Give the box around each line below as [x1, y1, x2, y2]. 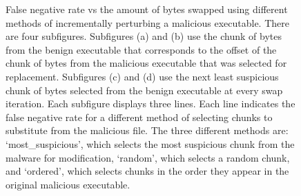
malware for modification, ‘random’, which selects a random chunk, [6, 150, 290, 164]
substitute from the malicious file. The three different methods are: [6, 123, 289, 138]
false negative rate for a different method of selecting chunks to [6, 109, 273, 124]
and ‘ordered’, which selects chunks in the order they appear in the [6, 164, 289, 178]
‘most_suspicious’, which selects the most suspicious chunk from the [6, 136, 295, 151]
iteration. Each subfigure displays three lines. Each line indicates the [6, 96, 295, 111]
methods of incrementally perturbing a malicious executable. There [6, 15, 289, 30]
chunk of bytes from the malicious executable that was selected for [6, 56, 287, 70]
